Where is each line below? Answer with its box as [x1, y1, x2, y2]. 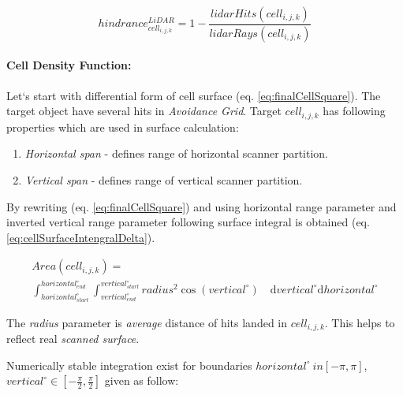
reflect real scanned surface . [6, 330, 140, 347]
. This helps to [324, 314, 395, 330]
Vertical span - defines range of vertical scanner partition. [24, 171, 303, 188]
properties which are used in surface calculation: [6, 118, 239, 135]
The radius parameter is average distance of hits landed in [6, 314, 288, 330]
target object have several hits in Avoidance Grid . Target [6, 102, 282, 119]
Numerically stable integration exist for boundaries [6, 356, 252, 373]
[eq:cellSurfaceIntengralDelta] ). [6, 229, 155, 245]
